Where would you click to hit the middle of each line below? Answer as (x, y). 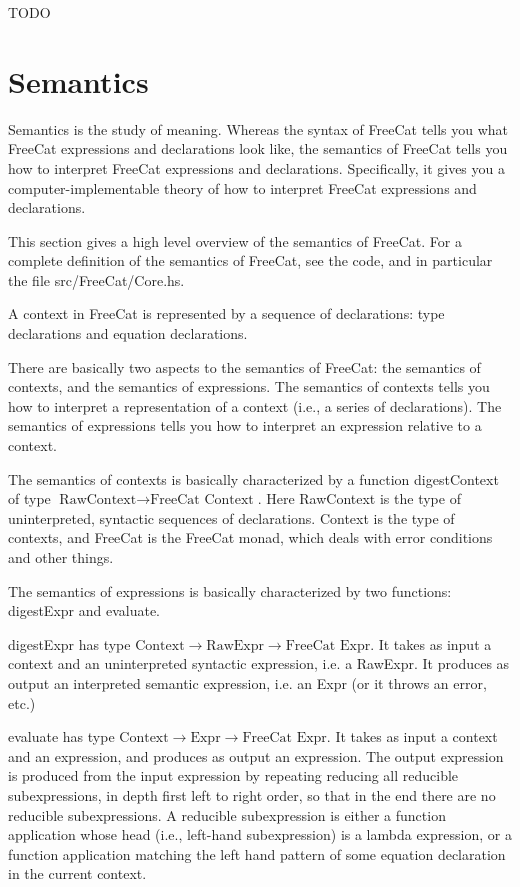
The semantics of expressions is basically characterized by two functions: (230, 590)
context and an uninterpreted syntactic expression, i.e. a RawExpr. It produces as (259, 663)
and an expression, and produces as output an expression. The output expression (256, 755)
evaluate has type (61, 736)
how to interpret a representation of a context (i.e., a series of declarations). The (255, 405)
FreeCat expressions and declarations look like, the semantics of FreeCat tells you (258, 148)
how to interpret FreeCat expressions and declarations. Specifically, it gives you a (256, 167)
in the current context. (77, 873)
